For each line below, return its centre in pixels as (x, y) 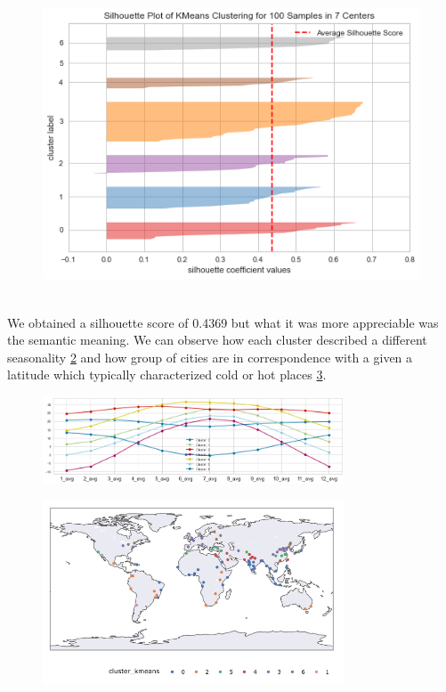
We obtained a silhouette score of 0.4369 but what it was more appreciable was (223, 322)
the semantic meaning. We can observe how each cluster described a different (217, 340)
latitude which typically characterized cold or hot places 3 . (167, 374)
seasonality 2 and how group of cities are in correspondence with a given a (210, 357)
